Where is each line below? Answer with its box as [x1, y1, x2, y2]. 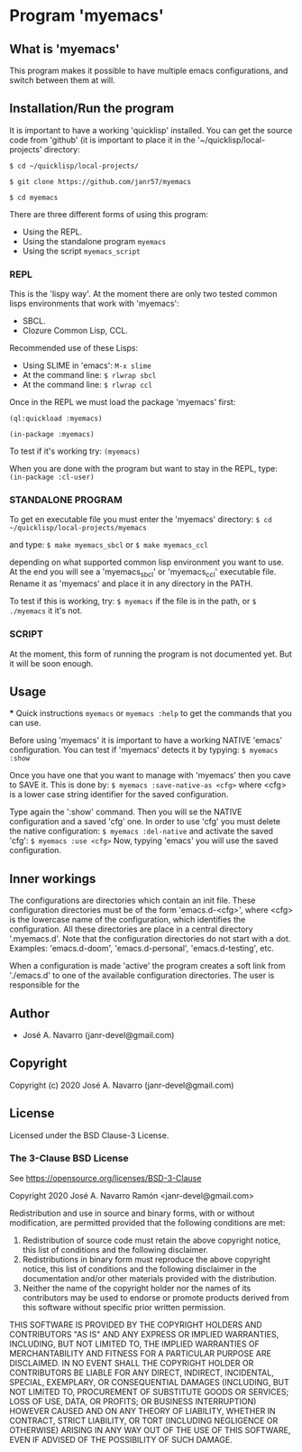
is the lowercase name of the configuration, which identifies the [9, 914, 246, 925]
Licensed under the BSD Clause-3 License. [9, 1129, 169, 1141]
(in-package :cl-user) [9, 473, 95, 482]
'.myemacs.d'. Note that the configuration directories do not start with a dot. [9, 933, 291, 944]
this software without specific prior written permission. [22, 1301, 226, 1312]
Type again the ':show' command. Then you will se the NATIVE [9, 806, 243, 817]
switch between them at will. [9, 75, 115, 86]
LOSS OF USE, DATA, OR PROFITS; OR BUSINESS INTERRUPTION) [9, 1395, 257, 1407]
